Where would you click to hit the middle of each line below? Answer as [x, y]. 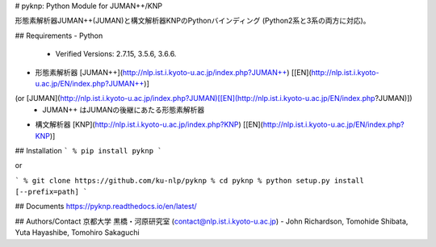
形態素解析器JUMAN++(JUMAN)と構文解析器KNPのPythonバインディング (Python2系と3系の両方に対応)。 [193, 21]
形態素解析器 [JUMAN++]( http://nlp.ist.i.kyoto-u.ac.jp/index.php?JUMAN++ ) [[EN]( [173, 72]
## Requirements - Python [59, 36]
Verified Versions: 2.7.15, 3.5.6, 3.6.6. [116, 54]
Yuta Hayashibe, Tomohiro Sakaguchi [78, 232]
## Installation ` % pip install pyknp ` [88, 150]
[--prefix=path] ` [51, 192]
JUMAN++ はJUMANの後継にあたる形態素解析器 [124, 110]
